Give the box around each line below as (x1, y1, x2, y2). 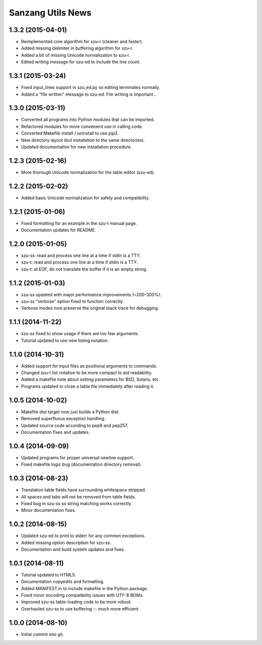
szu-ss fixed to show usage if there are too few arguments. (21, 331, 139, 337)
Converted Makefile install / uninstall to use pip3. (21, 130, 119, 136)
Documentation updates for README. (21, 227, 97, 233)
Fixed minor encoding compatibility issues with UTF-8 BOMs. (21, 593, 144, 598)
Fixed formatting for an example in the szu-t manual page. (21, 220, 137, 226)
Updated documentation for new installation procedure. (21, 144, 132, 150)
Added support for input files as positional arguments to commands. (21, 363, 158, 369)
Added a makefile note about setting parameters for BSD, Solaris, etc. (21, 376, 160, 382)
